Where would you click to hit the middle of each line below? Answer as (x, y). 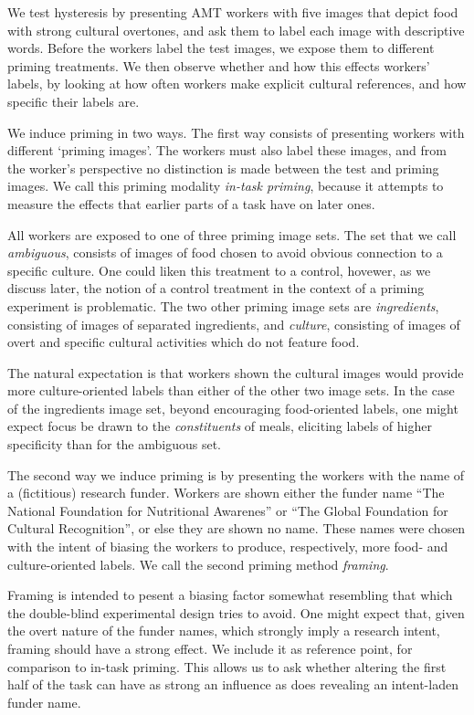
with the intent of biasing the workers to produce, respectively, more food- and (228, 547)
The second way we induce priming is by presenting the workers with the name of (236, 474)
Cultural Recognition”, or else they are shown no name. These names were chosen (237, 528)
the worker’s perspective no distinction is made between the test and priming (223, 168)
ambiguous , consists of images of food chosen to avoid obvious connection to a (225, 252)
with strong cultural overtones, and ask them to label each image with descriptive (236, 30)
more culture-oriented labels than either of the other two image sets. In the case (231, 390)
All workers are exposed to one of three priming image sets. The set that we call (232, 234)
